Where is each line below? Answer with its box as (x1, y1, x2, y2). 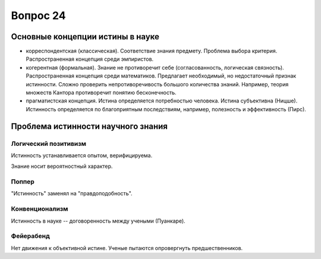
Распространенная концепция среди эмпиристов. (26, 55, 154, 63)
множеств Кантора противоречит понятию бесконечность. (26, 89, 177, 96)
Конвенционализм (11, 205, 68, 213)
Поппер (11, 177, 35, 186)
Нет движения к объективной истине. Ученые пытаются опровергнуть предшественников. (11, 244, 243, 251)
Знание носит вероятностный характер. (11, 163, 113, 170)
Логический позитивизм (11, 139, 86, 148)
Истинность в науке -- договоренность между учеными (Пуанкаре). (11, 217, 185, 224)
